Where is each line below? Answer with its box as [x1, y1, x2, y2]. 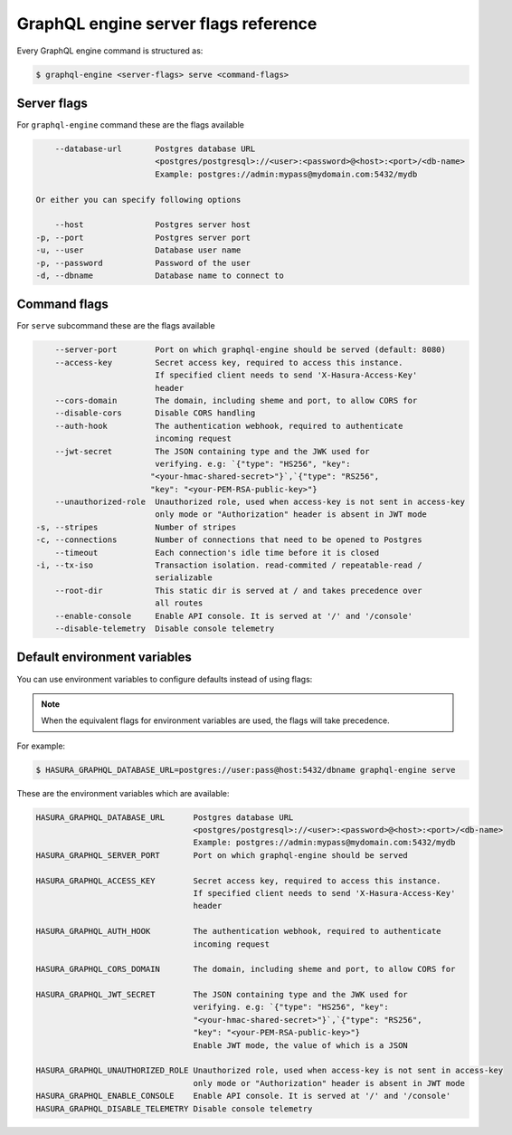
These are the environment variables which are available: [16, 787, 230, 798]
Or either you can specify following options [35, 195, 242, 205]
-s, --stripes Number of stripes [35, 521, 237, 532]
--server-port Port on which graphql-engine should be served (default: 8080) [54, 345, 447, 355]
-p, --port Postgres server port [35, 232, 251, 243]
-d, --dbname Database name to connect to [35, 270, 284, 281]
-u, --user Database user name [35, 245, 242, 255]
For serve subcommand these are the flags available [16, 320, 216, 331]
